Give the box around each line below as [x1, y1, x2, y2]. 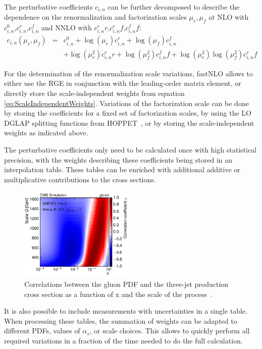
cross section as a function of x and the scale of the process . [24, 288, 213, 299]
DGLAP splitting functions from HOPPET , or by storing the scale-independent [4, 117, 254, 128]
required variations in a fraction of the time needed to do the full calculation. [4, 335, 243, 345]
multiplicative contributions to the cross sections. [4, 174, 156, 184]
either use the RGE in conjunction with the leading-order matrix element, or [4, 78, 241, 88]
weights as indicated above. [4, 127, 88, 138]
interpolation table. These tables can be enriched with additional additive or [4, 164, 240, 175]
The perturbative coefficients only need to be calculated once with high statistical [4, 144, 257, 155]
